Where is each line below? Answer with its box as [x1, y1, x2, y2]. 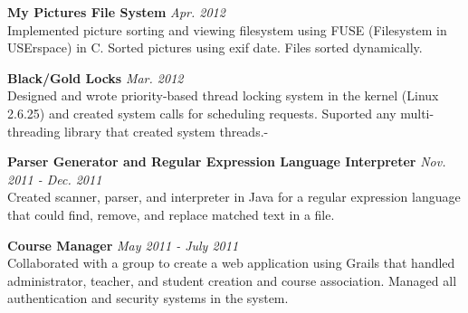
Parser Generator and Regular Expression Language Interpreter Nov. [7, 152, 446, 171]
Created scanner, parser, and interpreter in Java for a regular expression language [7, 187, 461, 206]
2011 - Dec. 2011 [7, 169, 102, 188]
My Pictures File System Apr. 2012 [7, 3, 225, 21]
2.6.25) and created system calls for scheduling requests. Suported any [7, 103, 396, 122]
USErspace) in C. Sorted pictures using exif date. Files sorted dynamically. [7, 38, 423, 57]
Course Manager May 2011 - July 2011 [7, 235, 239, 254]
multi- [400, 103, 435, 122]
